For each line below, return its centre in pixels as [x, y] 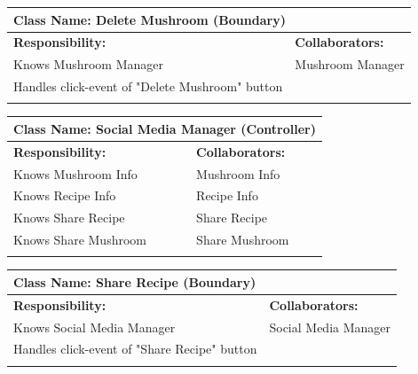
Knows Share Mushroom [80, 240]
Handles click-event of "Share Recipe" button [135, 349]
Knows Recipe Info [65, 195]
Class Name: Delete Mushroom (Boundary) [150, 19]
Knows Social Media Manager [95, 327]
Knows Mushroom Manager [89, 64]
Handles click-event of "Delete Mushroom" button [148, 86]
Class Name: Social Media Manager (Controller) [165, 128]
